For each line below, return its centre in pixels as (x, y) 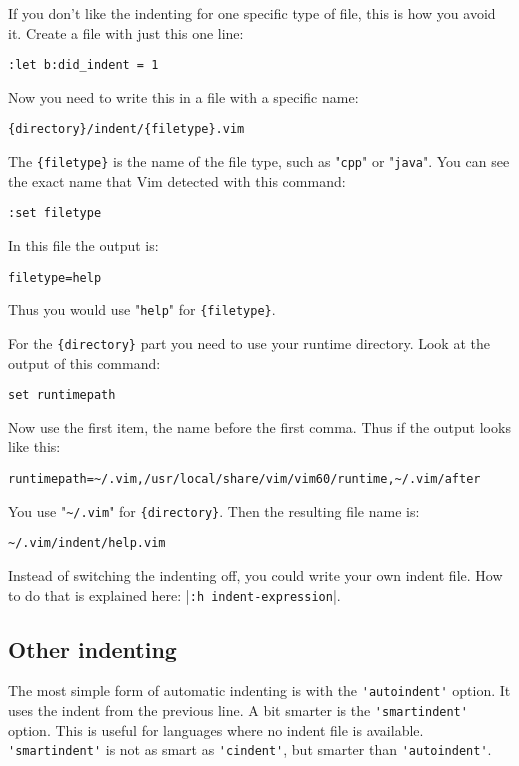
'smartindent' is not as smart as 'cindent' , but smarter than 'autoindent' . (250, 749)
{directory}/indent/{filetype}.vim (126, 129)
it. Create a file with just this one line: (126, 32)
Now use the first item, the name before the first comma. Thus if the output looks (259, 426)
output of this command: (84, 362)
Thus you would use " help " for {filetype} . (142, 309)
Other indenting (92, 648)
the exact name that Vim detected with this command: (177, 180)
